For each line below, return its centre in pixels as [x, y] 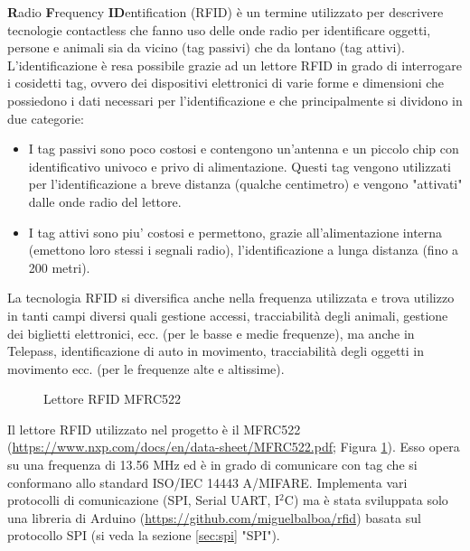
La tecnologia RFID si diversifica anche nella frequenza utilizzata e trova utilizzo [231, 298]
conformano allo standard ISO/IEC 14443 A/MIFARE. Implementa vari [207, 482]
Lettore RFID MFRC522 [113, 399]
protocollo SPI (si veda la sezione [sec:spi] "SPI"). [144, 535]
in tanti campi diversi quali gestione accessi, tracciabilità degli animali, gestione [228, 315]
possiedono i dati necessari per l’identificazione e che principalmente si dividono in [235, 100]
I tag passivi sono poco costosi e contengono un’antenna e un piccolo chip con [244, 149]
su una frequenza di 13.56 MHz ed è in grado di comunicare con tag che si [212, 465]
